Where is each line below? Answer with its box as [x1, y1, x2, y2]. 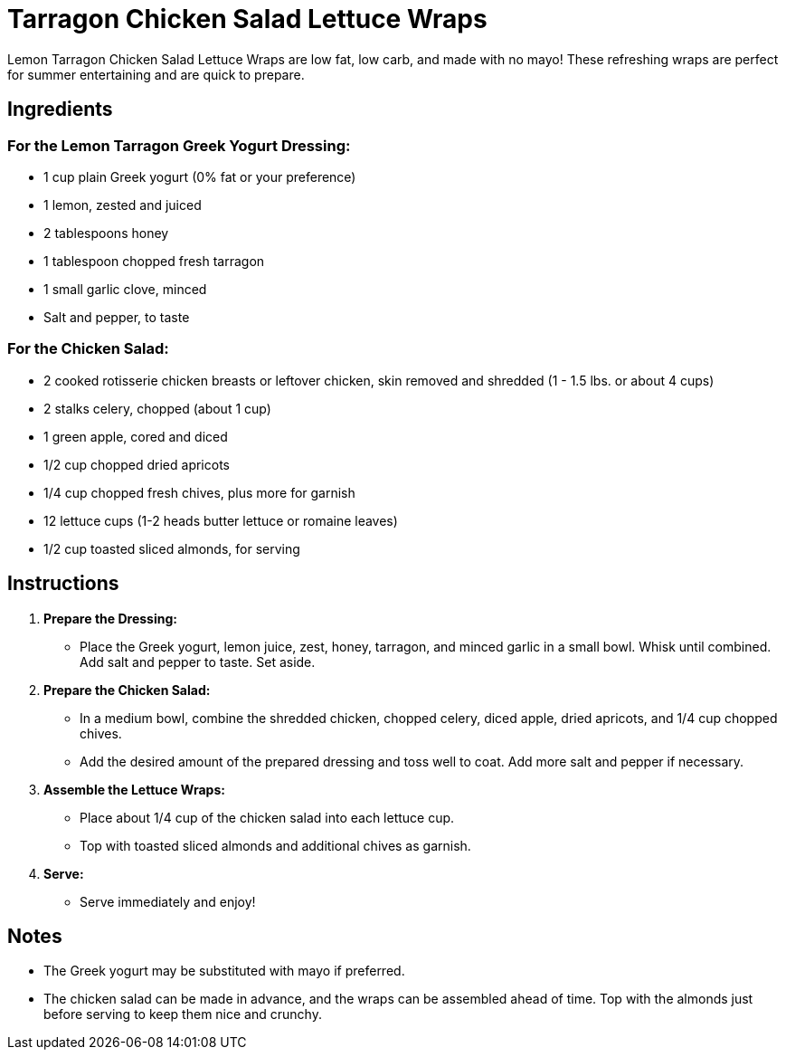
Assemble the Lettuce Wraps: [43, 781, 225, 797]
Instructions [7, 572, 119, 595]
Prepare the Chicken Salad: [43, 681, 211, 698]
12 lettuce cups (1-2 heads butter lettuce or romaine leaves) [43, 512, 398, 528]
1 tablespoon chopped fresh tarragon [43, 252, 265, 269]
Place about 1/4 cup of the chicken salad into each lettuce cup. [80, 809, 455, 825]
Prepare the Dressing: [43, 610, 177, 626]
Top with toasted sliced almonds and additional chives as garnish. [80, 837, 471, 853]
